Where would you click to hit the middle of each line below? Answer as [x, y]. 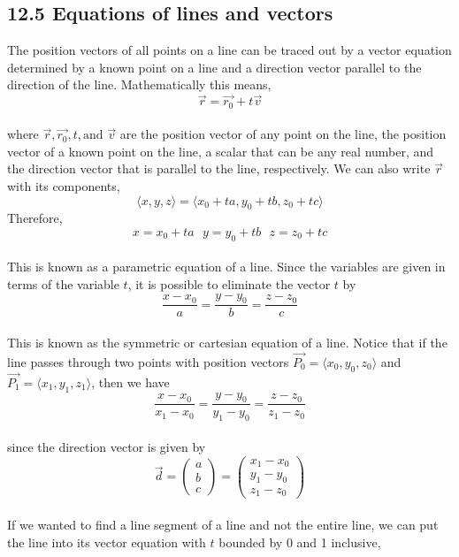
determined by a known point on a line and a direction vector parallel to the [214, 67]
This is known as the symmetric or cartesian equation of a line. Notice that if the [227, 343]
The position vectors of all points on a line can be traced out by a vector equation [229, 50]
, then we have [130, 382]
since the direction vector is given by [107, 446]
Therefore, [35, 218]
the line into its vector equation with [107, 542]
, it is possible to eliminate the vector [229, 284]
